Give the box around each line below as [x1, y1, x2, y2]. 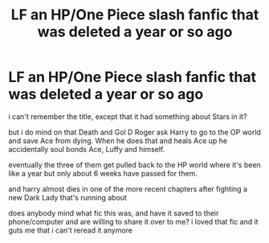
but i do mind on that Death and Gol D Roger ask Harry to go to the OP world [8, 127, 261, 137]
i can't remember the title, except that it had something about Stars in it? [8, 111, 247, 121]
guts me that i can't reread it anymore [8, 225, 133, 235]
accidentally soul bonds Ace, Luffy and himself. [8, 144, 165, 154]
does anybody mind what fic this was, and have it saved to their [8, 208, 219, 218]
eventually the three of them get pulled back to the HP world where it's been [8, 159, 261, 170]
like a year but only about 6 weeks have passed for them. [8, 168, 198, 178]
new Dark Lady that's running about [8, 192, 127, 202]
